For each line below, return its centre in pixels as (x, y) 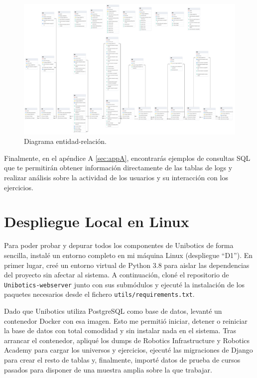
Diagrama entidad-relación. (65, 141)
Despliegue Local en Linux (97, 221)
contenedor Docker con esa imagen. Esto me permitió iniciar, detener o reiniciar (126, 320)
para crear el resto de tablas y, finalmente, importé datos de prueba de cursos (122, 360)
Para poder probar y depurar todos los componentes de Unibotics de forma (119, 245)
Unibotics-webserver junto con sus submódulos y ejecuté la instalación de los (124, 284)
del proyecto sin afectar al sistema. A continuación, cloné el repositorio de (117, 275)
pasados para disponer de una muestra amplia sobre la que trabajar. (108, 369)
